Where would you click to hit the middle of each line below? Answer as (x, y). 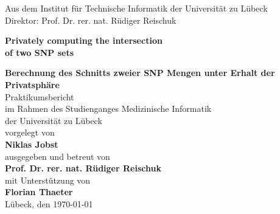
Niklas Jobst (32, 144)
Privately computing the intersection (84, 40)
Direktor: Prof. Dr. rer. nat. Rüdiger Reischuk (91, 20)
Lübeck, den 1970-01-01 (49, 203)
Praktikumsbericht (40, 96)
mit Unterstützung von (48, 180)
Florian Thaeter (39, 192)
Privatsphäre (32, 84)
